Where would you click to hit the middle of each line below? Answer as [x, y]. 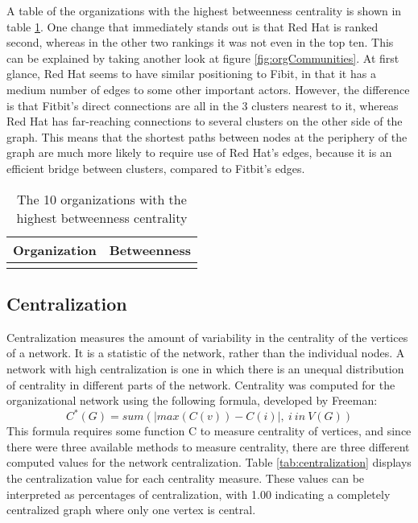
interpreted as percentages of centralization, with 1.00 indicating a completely [199, 494]
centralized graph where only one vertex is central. [131, 510]
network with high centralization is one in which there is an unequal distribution [205, 368]
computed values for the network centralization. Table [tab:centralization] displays [209, 462]
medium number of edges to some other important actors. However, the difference [208, 89]
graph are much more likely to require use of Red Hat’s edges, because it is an [199, 152]
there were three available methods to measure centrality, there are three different [208, 446]
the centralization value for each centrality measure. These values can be [186, 478]
